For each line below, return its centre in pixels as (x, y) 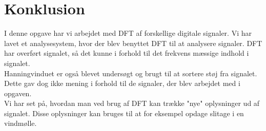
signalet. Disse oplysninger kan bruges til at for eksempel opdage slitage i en (124, 113)
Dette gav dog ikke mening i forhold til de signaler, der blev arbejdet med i (122, 83)
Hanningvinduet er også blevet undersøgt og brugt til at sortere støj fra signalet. (131, 73)
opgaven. (18, 93)
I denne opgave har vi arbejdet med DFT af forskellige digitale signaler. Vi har (128, 33)
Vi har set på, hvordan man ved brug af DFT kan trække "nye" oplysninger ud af (132, 103)
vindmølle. (21, 123)
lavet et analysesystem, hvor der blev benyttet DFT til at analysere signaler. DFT (133, 43)
